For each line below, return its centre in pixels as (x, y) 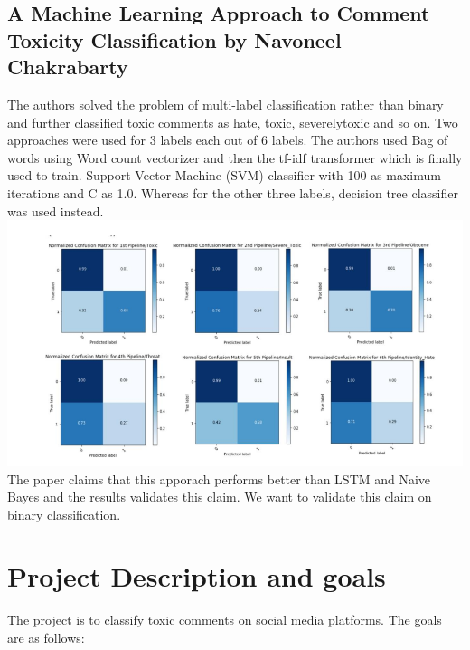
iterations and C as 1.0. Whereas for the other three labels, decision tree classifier (233, 192)
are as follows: (46, 638)
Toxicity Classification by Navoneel (174, 39)
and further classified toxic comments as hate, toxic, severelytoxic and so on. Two (233, 122)
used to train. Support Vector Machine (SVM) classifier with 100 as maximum (224, 175)
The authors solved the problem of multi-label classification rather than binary (226, 104)
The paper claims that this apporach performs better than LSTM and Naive (219, 478)
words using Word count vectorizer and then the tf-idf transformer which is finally (235, 157)
